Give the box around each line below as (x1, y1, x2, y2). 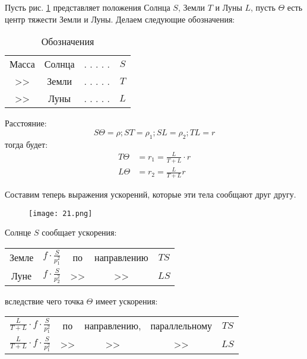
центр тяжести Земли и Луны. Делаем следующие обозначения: (5, 12, 235, 25)
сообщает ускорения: (42, 226, 117, 239)
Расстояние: (5, 117, 47, 129)
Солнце (5, 226, 31, 239)
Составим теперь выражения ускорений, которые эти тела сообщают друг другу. (5, 188, 296, 200)
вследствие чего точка (5, 294, 84, 307)
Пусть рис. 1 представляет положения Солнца (5, 1, 170, 13)
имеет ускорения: (95, 294, 158, 307)
